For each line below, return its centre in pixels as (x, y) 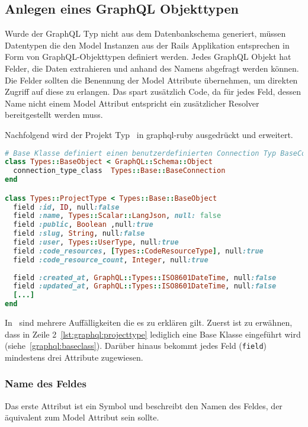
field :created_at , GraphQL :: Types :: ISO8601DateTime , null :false (145, 277)
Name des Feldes (46, 383)
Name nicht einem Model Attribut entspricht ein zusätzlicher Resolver (132, 103)
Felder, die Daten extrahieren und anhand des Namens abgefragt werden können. (152, 68)
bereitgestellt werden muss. (54, 115)
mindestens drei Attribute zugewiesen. (74, 357)
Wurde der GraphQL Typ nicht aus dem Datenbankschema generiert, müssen (145, 33)
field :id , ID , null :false (66, 207)
